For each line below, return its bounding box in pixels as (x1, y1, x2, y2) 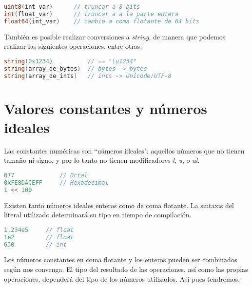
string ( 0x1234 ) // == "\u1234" (4, 57, 137, 65)
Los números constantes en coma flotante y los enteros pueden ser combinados (4, 254, 237, 265)
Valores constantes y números (4, 98, 207, 118)
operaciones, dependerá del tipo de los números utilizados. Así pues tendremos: (4, 273, 240, 284)
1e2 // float (4, 233, 74, 241)
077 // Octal (4, 172, 88, 179)
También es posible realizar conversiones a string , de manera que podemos (4, 31, 226, 41)
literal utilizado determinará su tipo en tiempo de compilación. (4, 210, 192, 220)
